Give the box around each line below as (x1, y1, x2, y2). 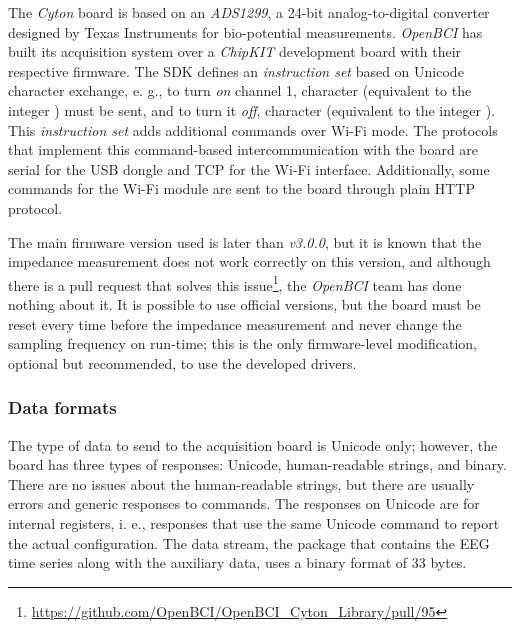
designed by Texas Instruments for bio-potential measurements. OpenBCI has (8, 21, 483, 42)
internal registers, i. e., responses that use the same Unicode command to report (8, 512, 500, 533)
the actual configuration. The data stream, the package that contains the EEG (8, 532, 490, 553)
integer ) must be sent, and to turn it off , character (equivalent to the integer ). (8, 99, 496, 120)
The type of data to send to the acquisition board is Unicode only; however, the (8, 434, 498, 455)
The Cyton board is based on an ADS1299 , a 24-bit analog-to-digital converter (8, 2, 490, 22)
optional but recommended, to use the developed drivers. (8, 352, 357, 373)
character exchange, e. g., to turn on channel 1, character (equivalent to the (8, 80, 472, 101)
